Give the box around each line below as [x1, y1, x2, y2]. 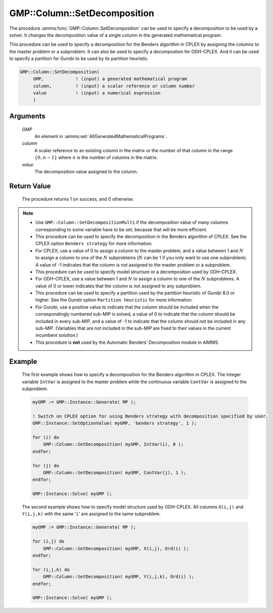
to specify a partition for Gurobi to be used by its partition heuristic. [9, 55, 149, 62]
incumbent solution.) [35, 332, 78, 338]
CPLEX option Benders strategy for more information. [35, 240, 153, 247]
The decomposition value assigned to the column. [34, 169, 138, 174]
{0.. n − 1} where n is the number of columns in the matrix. [34, 154, 158, 161]
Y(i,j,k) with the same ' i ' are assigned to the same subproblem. [22, 511, 161, 517]
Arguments [9, 112, 46, 120]
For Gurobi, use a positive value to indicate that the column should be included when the [35, 304, 219, 310]
